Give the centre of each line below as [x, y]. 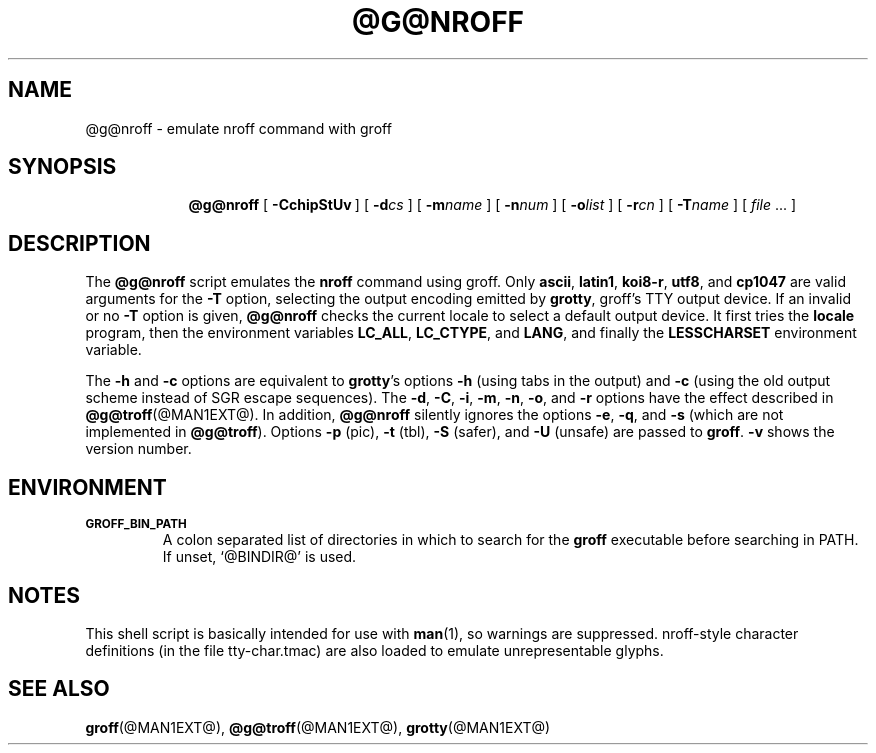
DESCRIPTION [79, 243]
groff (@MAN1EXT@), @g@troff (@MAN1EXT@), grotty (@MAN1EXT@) [318, 727]
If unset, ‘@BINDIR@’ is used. [259, 557]
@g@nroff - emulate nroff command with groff [238, 128]
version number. [138, 449]
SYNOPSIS [62, 167]
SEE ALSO [59, 689]
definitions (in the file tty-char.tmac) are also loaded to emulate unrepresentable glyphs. [374, 650]
